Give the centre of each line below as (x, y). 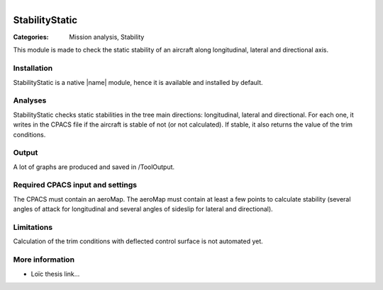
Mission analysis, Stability (107, 37)
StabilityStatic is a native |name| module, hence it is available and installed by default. (138, 82)
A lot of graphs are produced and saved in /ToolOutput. (94, 167)
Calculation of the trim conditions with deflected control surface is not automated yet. (138, 241)
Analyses (30, 100)
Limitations (33, 227)
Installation (33, 69)
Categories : (31, 37)
